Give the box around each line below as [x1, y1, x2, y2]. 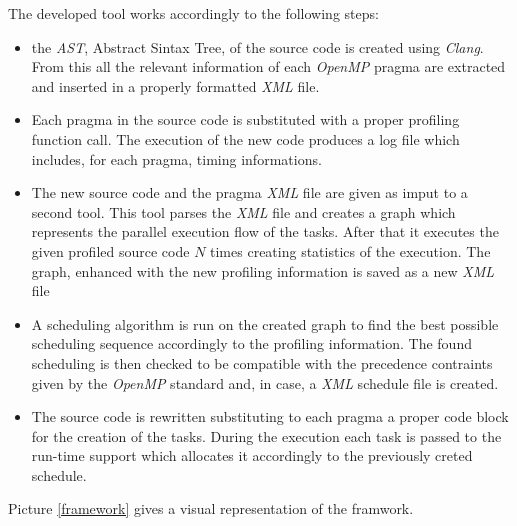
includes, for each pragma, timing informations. [31, 148, 322, 169]
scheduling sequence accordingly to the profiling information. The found [31, 333, 472, 354]
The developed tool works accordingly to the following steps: [8, 3, 379, 23]
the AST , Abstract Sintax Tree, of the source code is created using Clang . [31, 36, 484, 57]
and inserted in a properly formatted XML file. [31, 75, 320, 96]
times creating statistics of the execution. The [210, 240, 491, 261]
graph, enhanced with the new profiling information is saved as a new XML [31, 260, 495, 281]
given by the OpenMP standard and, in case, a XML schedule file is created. [31, 372, 499, 393]
